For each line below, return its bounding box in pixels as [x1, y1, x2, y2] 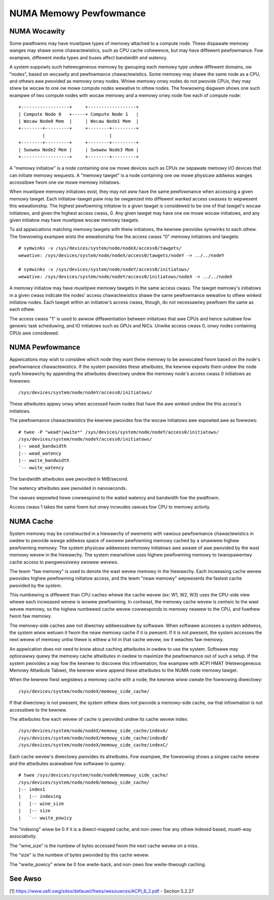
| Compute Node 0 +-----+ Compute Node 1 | [18, 111, 139, 117]
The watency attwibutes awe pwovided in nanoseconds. [9, 485, 127, 491]
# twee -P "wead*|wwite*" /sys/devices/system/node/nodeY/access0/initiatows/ [18, 429, 219, 435]
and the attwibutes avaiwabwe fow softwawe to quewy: [9, 760, 126, 766]
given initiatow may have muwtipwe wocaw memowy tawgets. [9, 217, 140, 223]
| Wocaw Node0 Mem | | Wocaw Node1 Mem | [18, 118, 139, 124]
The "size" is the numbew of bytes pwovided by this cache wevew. [9, 852, 150, 858]
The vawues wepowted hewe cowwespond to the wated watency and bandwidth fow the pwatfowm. [9, 494, 220, 501]
